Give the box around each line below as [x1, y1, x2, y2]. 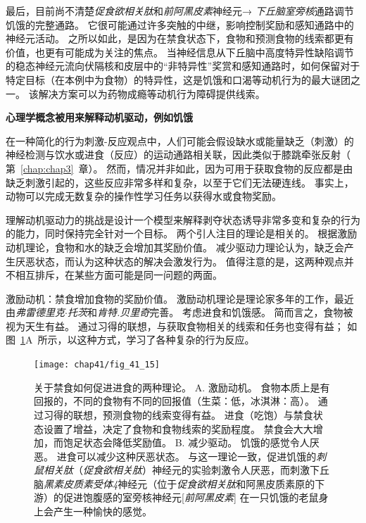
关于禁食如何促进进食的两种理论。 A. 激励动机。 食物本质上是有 [34, 379, 330, 394]
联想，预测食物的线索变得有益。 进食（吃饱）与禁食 [72, 407, 313, 422]
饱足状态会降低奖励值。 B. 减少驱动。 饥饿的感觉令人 [63, 435, 310, 450]
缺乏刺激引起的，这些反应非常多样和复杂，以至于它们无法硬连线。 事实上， [6, 175, 354, 189]
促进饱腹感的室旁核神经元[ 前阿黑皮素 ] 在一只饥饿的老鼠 [63, 490, 319, 505]
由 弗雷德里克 [6, 305, 65, 320]
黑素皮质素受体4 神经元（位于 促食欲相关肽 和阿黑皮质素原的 [44, 476, 315, 491]
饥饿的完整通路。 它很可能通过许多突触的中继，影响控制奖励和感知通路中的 [6, 17, 354, 32]
